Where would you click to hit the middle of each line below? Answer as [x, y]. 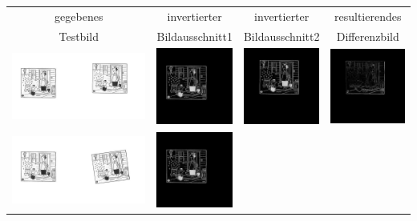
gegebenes [79, 16]
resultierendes [368, 16]
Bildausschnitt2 [281, 36]
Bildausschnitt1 [194, 36]
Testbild [79, 36]
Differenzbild [368, 36]
